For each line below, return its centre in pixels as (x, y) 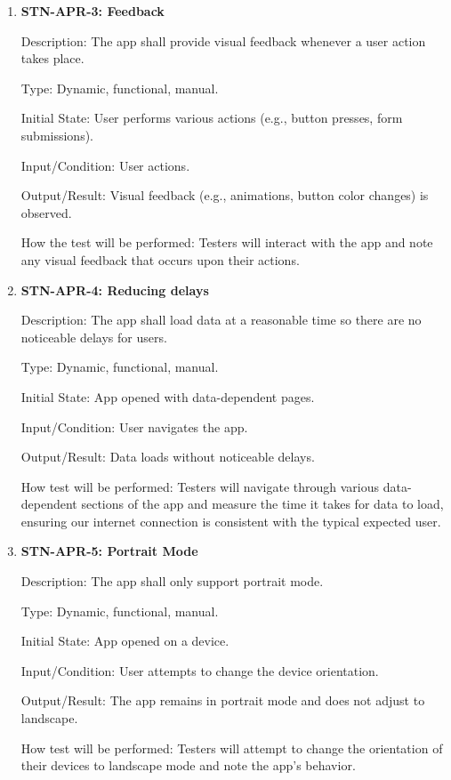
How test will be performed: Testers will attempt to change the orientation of (232, 748)
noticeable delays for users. (94, 337)
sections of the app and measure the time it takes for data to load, (262, 504)
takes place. (52, 58)
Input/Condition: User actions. (105, 165)
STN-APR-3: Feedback (93, 11)
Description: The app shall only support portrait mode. (172, 581)
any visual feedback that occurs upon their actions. (160, 259)
